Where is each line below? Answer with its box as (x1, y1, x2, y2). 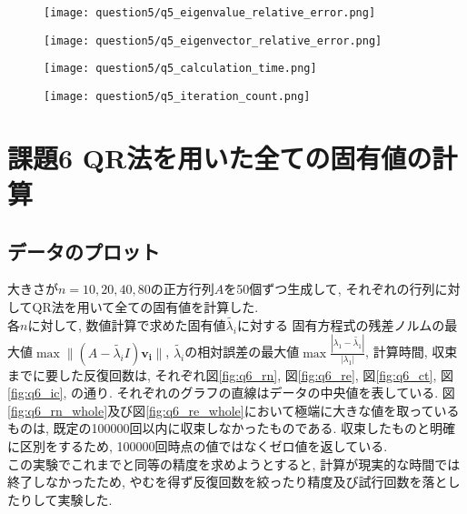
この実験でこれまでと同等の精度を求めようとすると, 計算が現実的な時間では (7, 454, 461, 473)
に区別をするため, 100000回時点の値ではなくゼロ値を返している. (7, 437, 388, 456)
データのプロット (7, 237, 160, 265)
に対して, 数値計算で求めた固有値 (27, 315, 226, 334)
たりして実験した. (7, 489, 113, 509)
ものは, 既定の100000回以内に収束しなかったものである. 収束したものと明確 (7, 418, 455, 438)
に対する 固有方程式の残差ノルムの (236, 315, 445, 334)
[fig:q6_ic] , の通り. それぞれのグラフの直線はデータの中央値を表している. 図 (7, 383, 455, 402)
